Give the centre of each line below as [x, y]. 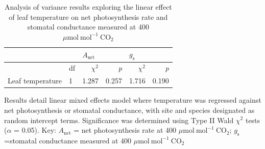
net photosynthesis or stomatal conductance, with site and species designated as [129, 110]
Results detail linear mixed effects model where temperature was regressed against [133, 100]
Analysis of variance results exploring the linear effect [88, 7]
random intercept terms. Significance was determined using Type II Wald [119, 120]
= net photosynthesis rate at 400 [125, 130]
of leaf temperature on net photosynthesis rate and [88, 17]
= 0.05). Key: [35, 130]
